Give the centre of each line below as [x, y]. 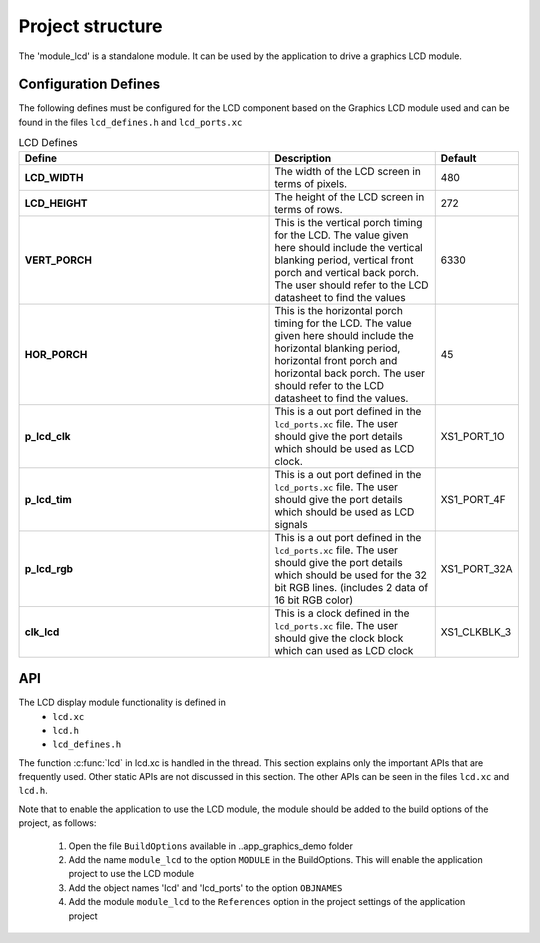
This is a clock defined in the [342, 613]
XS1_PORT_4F [473, 499]
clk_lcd [42, 632]
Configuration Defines [89, 84]
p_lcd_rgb [49, 568]
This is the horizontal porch [339, 310]
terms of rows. [309, 209]
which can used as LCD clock [344, 650]
